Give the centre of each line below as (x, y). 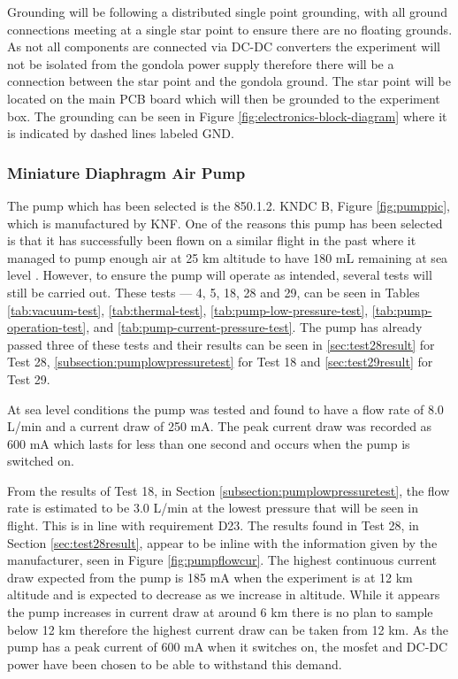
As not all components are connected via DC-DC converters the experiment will (224, 46)
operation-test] (47, 327)
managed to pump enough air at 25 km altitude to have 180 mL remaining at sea (228, 257)
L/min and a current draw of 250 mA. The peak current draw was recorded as (220, 426)
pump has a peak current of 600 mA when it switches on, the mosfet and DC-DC (228, 647)
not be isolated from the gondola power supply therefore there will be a (201, 63)
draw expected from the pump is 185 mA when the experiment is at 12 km (210, 577)
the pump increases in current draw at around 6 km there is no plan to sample (220, 612)
